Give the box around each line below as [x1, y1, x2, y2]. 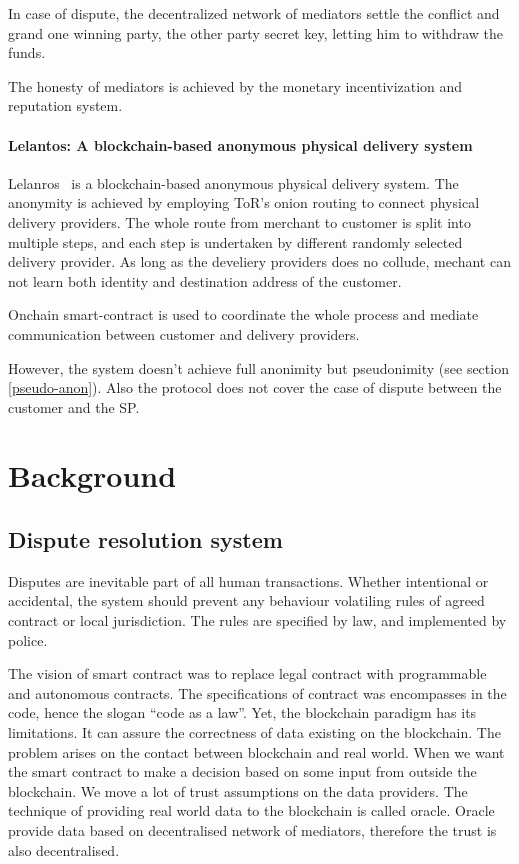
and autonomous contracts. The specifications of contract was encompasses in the [8, 682, 507, 703]
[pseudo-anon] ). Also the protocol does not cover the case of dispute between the [8, 377, 502, 398]
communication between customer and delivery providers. [8, 323, 360, 344]
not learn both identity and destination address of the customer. [8, 270, 402, 291]
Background [8, 455, 177, 496]
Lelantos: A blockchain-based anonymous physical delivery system [8, 134, 473, 155]
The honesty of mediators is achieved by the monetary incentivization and [8, 75, 463, 96]
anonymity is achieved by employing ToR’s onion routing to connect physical [8, 192, 480, 213]
